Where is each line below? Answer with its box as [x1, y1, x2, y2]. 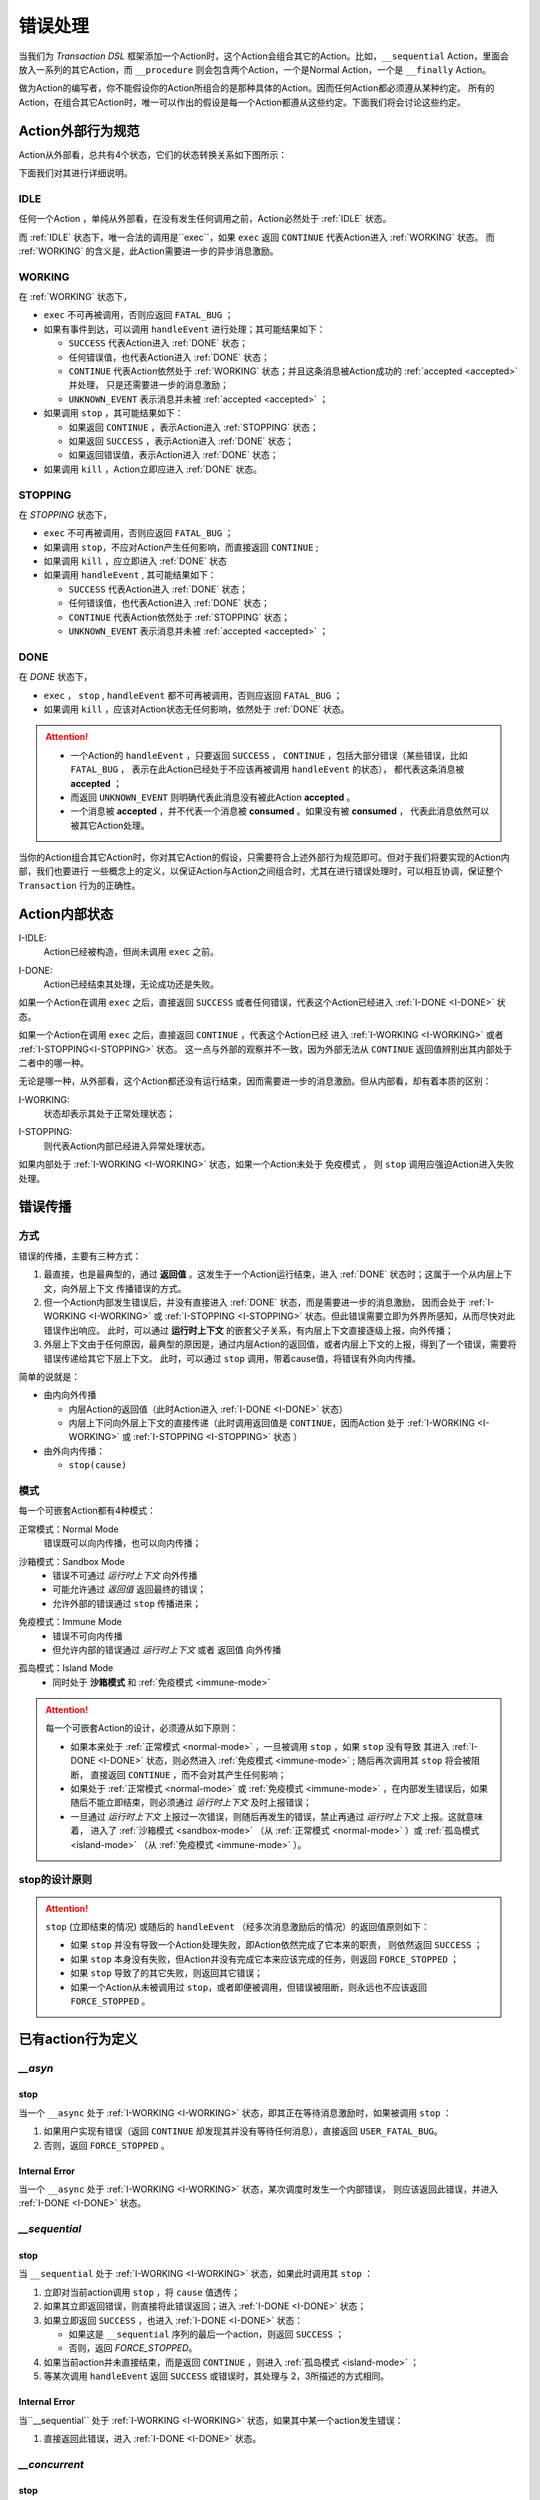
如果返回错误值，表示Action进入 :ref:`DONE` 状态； [68, 449, 279, 461]
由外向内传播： [43, 1445, 105, 1457]
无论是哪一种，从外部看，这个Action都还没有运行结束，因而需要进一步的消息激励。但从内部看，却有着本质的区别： [18, 1075, 492, 1087]
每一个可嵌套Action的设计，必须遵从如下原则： [45, 1722, 239, 1734]
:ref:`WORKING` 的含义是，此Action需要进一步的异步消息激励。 [18, 245, 279, 257]
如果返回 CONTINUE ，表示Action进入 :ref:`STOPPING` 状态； [68, 421, 319, 433]
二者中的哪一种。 [18, 1056, 89, 1069]
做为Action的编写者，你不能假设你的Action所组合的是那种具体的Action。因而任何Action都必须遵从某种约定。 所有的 [18, 82, 495, 94]
